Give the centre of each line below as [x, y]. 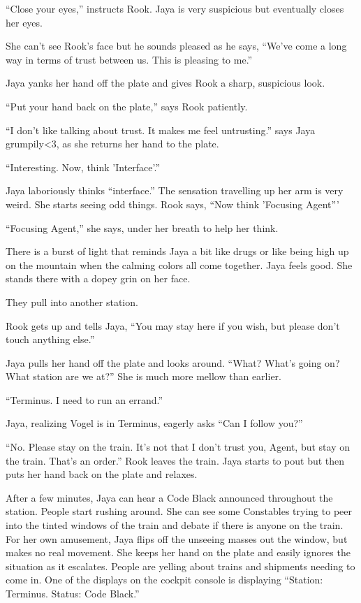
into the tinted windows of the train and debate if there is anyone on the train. [175, 525]
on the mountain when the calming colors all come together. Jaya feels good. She [179, 264]
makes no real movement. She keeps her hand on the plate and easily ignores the [178, 552]
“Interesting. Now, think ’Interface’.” [83, 167]
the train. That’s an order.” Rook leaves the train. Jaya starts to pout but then [175, 460]
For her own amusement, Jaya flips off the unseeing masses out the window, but [177, 538]
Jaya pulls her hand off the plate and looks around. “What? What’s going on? [173, 362]
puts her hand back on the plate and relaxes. [102, 474]
